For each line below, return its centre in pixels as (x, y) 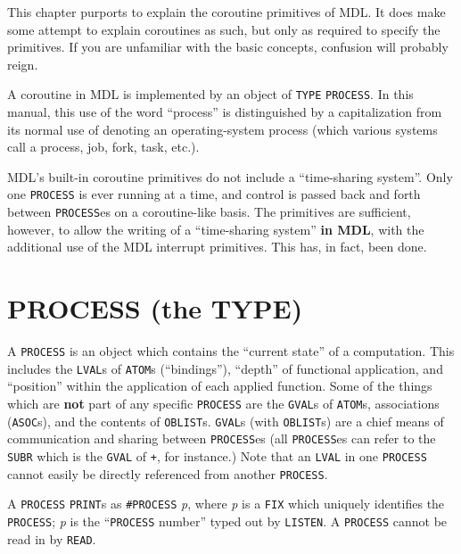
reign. (23, 64)
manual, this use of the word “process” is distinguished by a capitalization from (225, 112)
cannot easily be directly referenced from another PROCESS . (168, 473)
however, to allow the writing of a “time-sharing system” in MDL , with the (216, 229)
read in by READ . (52, 538)
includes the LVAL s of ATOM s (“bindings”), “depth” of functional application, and (225, 368)
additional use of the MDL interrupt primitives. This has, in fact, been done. (217, 247)
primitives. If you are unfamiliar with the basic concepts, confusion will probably (228, 47)
